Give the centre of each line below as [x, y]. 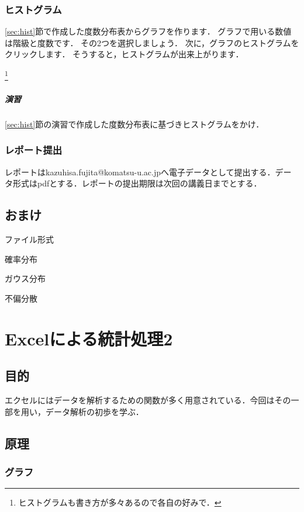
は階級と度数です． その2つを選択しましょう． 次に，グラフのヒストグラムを [152, 42]
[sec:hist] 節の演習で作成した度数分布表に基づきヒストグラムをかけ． [134, 124]
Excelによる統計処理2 [89, 338]
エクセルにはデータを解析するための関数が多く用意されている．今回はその [148, 399]
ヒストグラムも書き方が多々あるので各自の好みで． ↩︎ [120, 502]
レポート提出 [34, 150]
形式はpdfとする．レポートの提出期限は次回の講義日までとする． [137, 183]
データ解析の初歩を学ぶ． [94, 411]
